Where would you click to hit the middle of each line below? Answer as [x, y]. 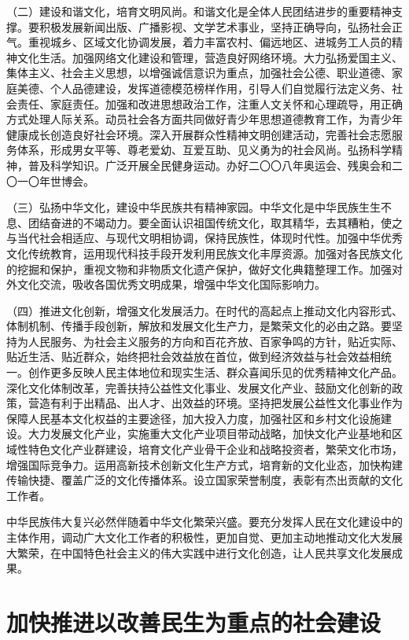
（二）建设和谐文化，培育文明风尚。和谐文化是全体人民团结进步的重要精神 [199, 11]
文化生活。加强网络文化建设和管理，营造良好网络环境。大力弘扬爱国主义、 [210, 57]
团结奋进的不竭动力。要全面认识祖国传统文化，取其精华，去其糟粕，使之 [215, 222]
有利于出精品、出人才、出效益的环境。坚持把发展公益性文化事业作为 [226, 403]
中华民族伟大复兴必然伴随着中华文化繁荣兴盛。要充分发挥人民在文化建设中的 [204, 522]
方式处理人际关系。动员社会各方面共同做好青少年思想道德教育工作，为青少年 [204, 119]
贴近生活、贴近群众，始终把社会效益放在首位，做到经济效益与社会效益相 [193, 357]
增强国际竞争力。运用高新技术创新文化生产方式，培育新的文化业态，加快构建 [204, 464]
